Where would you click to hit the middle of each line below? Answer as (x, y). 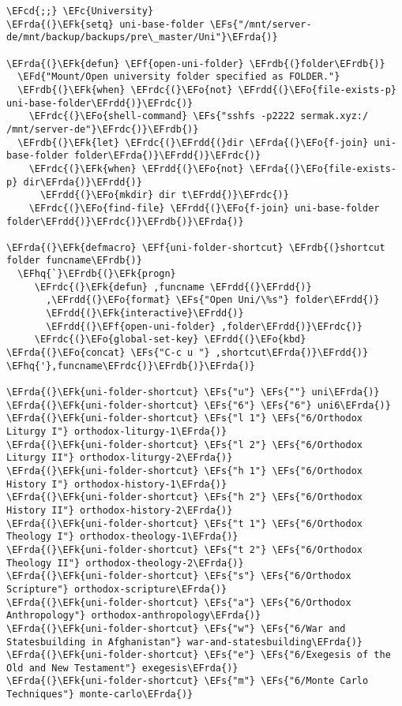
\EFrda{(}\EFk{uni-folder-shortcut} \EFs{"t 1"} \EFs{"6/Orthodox (185, 523)
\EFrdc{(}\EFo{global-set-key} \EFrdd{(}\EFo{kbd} (170, 340)
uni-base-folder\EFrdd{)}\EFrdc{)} (100, 103)
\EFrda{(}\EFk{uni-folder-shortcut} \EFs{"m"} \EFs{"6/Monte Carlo (188, 681)
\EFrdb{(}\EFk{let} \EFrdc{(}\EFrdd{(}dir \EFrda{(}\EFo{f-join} (193, 142)
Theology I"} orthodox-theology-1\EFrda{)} (122, 537)
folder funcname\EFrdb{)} (74, 261)
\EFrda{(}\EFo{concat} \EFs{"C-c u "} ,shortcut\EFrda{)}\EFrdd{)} (188, 353)
